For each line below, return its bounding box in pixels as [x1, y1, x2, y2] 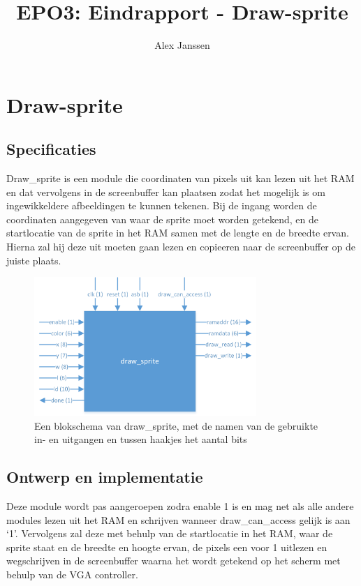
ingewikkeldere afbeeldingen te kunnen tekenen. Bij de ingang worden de [6, 198, 317, 213]
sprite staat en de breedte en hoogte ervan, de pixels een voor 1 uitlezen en [6, 539, 327, 554]
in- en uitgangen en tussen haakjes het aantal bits [34, 432, 247, 446]
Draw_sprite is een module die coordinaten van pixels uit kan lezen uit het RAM [6, 171, 355, 186]
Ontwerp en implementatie [6, 466, 203, 488]
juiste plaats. [6, 253, 61, 267]
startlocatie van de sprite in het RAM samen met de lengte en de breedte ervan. [6, 225, 349, 240]
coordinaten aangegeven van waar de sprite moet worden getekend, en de [6, 211, 319, 226]
